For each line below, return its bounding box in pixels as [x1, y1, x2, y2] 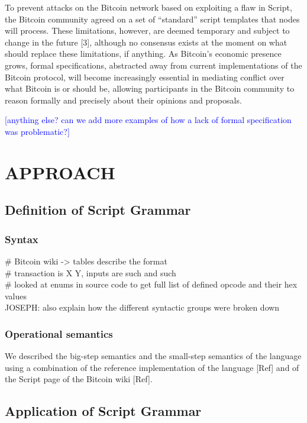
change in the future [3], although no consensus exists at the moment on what [5, 35, 287, 48]
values [5, 289, 27, 302]
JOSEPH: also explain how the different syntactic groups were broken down [5, 301, 280, 314]
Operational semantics [5, 326, 113, 341]
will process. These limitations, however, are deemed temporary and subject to [5, 24, 290, 37]
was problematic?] [5, 125, 70, 137]
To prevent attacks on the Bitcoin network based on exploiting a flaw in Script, [5, 1, 292, 13]
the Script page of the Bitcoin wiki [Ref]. [5, 373, 153, 385]
